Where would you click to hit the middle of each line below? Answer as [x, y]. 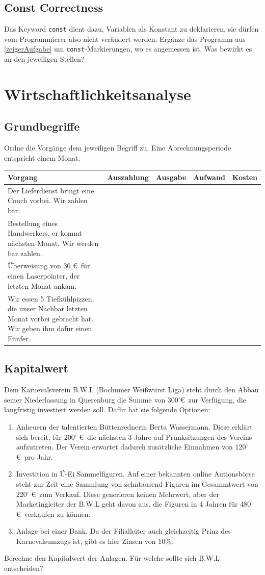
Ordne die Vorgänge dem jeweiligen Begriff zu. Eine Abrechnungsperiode [118, 148]
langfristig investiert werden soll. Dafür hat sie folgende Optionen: [107, 409]
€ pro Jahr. [34, 456]
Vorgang [23, 177]
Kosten [245, 177]
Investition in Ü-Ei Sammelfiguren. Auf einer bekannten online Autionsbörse [135, 474]
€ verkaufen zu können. [53, 514]
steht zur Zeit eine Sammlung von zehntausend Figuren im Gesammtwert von [137, 483]
